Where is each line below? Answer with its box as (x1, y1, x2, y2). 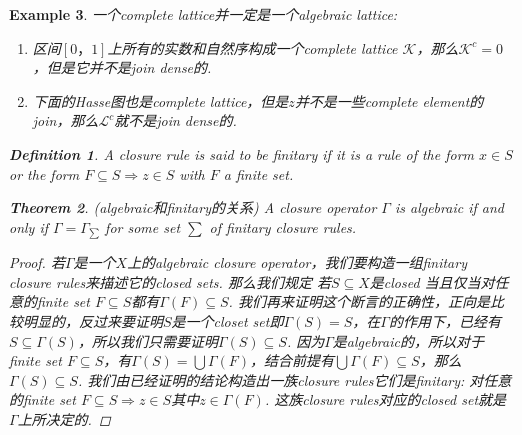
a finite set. (223, 163, 294, 184)
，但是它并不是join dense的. (32, 57, 212, 78)
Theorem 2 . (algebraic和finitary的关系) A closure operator (9, 197, 377, 218)
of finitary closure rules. (209, 216, 357, 237)
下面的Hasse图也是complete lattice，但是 (32, 90, 289, 111)
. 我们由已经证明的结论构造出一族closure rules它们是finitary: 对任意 (77, 369, 512, 390)
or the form (9, 163, 80, 184)
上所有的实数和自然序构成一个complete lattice (107, 37, 398, 58)
